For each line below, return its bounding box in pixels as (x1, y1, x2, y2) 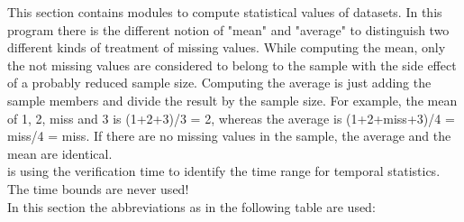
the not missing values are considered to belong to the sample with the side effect (7, 55, 457, 74)
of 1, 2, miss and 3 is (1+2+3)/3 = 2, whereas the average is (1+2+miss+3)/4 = (7, 108, 455, 127)
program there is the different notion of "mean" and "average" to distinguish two (7, 20, 450, 39)
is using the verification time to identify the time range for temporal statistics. (7, 162, 441, 180)
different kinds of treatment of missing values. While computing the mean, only (7, 38, 446, 57)
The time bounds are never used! (7, 179, 189, 198)
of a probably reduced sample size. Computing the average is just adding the (7, 73, 432, 92)
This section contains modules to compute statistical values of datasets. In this (7, 3, 442, 21)
